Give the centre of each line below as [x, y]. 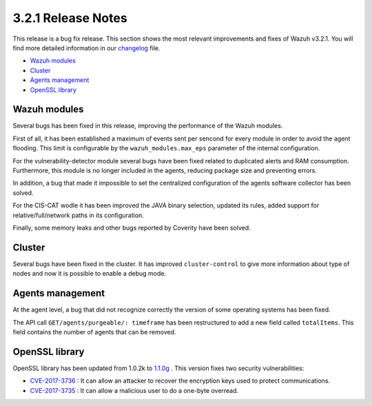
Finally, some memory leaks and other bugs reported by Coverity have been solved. [132, 227]
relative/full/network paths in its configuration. [78, 215]
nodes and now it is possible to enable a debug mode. [90, 274]
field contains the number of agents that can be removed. [94, 332]
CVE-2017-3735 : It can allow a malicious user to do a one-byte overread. [134, 390]
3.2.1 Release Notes [70, 18]
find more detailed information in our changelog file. [86, 48]
